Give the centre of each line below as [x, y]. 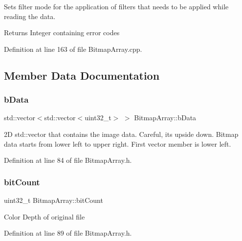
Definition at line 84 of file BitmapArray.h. [68, 160]
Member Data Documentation [82, 75]
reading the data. [30, 16]
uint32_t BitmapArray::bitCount [54, 200]
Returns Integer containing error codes [62, 33]
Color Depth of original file [44, 216]
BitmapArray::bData [165, 118]
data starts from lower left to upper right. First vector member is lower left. [118, 143]
